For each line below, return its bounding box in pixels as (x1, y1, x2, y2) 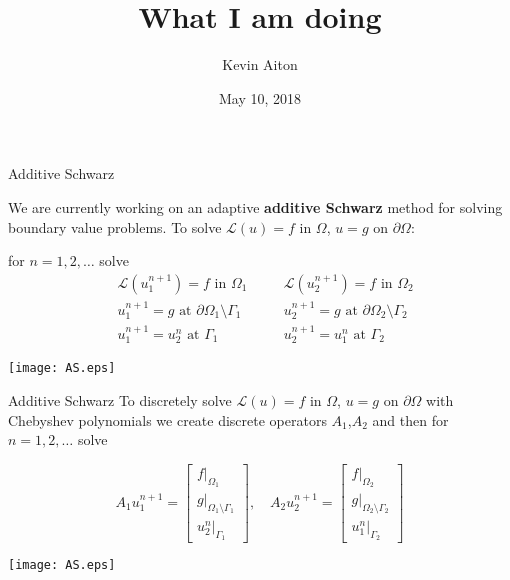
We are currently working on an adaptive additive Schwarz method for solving (8, 196, 503, 217)
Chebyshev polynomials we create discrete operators (8, 409, 327, 430)
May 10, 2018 (218, 87, 302, 108)
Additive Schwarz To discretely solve (8, 389, 232, 410)
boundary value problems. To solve (8, 216, 222, 237)
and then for (372, 409, 449, 430)
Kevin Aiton (222, 54, 298, 75)
